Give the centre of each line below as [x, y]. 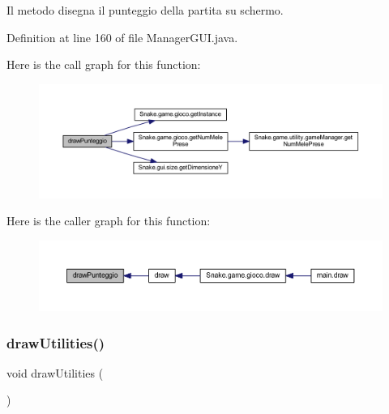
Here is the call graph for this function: [104, 64]
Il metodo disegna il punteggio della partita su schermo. [145, 10]
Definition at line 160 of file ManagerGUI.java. [122, 37]
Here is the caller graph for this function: [109, 221]
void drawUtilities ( [55, 372]
